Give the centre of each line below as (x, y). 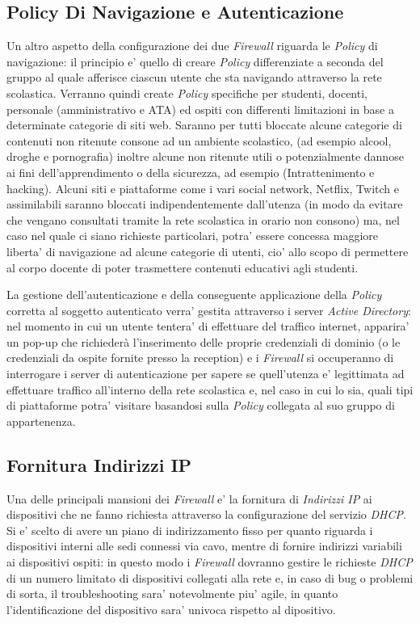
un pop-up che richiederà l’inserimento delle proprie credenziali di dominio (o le (204, 341)
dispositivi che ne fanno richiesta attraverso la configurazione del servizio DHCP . (206, 514)
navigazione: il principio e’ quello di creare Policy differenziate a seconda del (195, 61)
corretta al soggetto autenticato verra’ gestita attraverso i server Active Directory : (209, 310)
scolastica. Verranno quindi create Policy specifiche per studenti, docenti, (187, 93)
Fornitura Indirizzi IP (99, 464)
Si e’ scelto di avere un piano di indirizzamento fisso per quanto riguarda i (190, 530)
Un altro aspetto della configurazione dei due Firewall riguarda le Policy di (192, 46)
